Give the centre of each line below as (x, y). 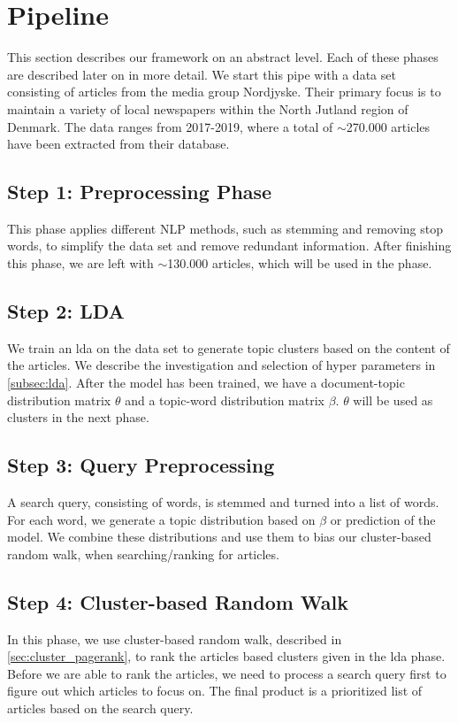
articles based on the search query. (100, 708)
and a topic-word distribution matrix (225, 400)
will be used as (393, 400)
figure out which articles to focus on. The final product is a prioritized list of (215, 691)
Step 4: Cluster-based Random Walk (178, 601)
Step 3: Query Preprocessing (141, 465)
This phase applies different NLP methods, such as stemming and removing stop (225, 228)
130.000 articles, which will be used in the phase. (300, 263)
